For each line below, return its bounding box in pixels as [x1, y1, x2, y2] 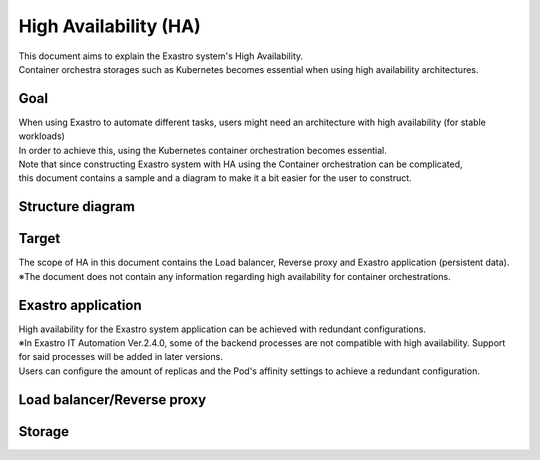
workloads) [18, 130, 65, 142]
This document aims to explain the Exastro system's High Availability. [18, 50, 304, 62]
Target [18, 230, 61, 247]
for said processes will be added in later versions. [18, 351, 224, 363]
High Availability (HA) [18, 15, 202, 37]
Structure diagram [18, 198, 135, 215]
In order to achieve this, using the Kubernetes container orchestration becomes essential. [18, 144, 387, 156]
